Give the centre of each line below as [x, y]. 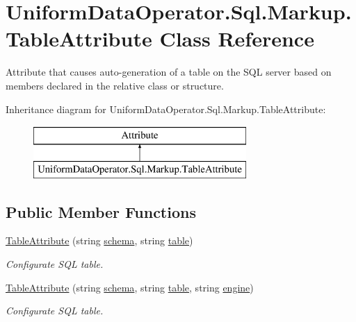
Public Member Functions [101, 211]
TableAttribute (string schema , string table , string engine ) [130, 287]
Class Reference [237, 39]
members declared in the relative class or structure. [115, 85]
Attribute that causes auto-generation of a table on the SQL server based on [169, 72]
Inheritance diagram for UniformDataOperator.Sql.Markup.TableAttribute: [166, 109]
